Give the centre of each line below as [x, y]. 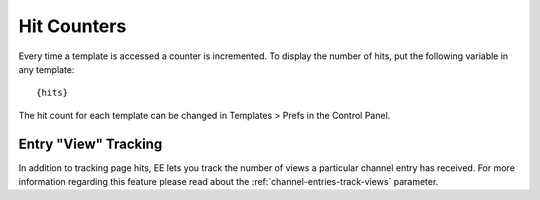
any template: [46, 69]
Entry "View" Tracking [90, 143]
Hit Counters [72, 26]
